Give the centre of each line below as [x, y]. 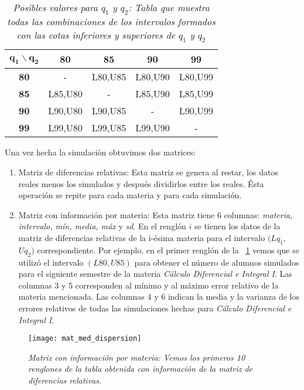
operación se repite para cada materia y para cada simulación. [130, 195]
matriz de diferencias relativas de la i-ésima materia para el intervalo [142, 237]
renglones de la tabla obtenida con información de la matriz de [141, 369]
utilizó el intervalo [51, 262]
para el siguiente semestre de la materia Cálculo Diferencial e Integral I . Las [155, 274]
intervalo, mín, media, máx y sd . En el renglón [102, 226]
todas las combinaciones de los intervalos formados [111, 22]
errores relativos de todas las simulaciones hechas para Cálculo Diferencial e [155, 308]
